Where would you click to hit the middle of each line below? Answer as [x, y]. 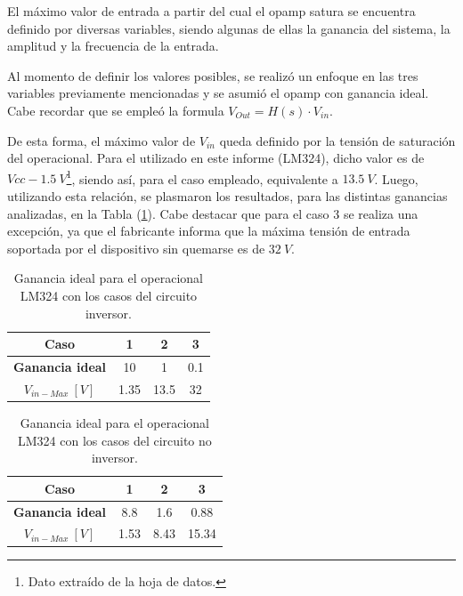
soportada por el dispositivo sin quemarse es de [136, 248]
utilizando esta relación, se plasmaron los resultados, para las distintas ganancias [227, 196]
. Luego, [396, 178]
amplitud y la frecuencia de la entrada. [113, 46]
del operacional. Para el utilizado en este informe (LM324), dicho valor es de [216, 158]
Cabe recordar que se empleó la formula [116, 110]
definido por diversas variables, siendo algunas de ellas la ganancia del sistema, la [229, 28]
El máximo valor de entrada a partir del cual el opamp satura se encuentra [211, 11]
